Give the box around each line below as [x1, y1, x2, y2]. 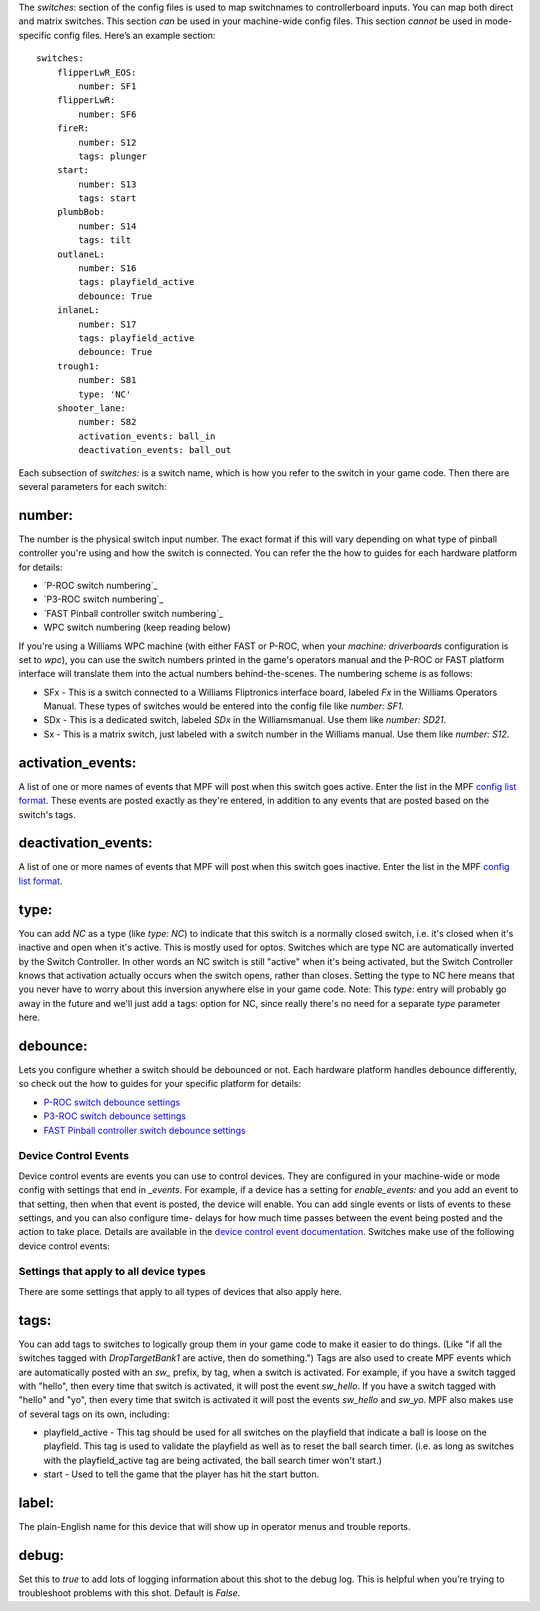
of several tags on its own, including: [18, 1408, 170, 1420]
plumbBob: [56, 206, 105, 218]
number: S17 [78, 318, 137, 330]
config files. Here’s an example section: [53, 29, 216, 41]
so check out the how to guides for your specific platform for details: [18, 1078, 302, 1090]
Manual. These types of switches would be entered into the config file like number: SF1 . [43, 700, 405, 712]
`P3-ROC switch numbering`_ [43, 593, 164, 605]
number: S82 [78, 416, 137, 428]
